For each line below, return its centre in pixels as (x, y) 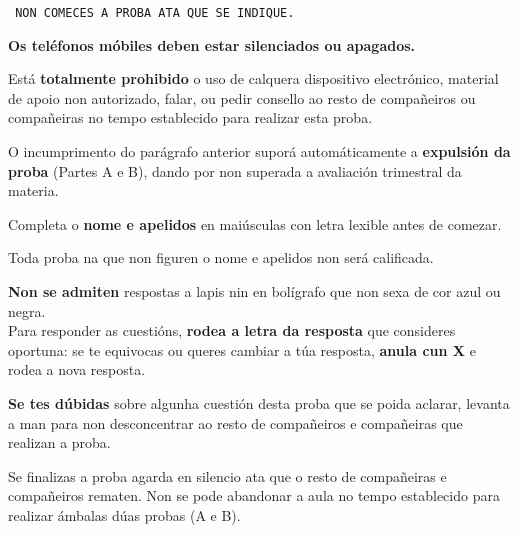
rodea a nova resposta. (77, 369)
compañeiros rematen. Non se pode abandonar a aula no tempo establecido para (254, 495)
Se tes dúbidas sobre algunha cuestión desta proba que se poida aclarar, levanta (259, 402)
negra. (27, 310)
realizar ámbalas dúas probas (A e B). (124, 514)
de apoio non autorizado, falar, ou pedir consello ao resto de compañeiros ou (242, 97)
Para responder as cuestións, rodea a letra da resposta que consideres (232, 330)
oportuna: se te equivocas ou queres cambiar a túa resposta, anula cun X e (242, 349)
